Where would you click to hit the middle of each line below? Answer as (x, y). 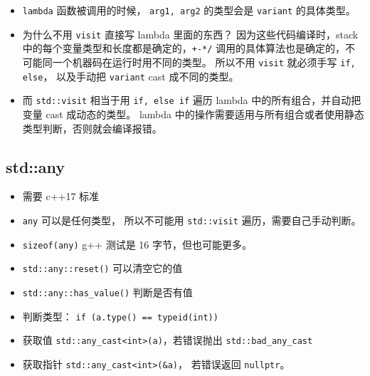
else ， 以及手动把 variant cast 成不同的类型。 (131, 76)
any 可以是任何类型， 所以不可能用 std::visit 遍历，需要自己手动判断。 (192, 220)
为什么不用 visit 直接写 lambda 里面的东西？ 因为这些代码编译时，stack (190, 34)
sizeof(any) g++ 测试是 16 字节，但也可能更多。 (137, 244)
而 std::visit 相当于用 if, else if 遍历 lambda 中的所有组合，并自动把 (192, 100)
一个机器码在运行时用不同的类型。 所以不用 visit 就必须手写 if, (204, 62)
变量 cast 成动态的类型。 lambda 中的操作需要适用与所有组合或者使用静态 (193, 114)
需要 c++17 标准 (61, 196)
